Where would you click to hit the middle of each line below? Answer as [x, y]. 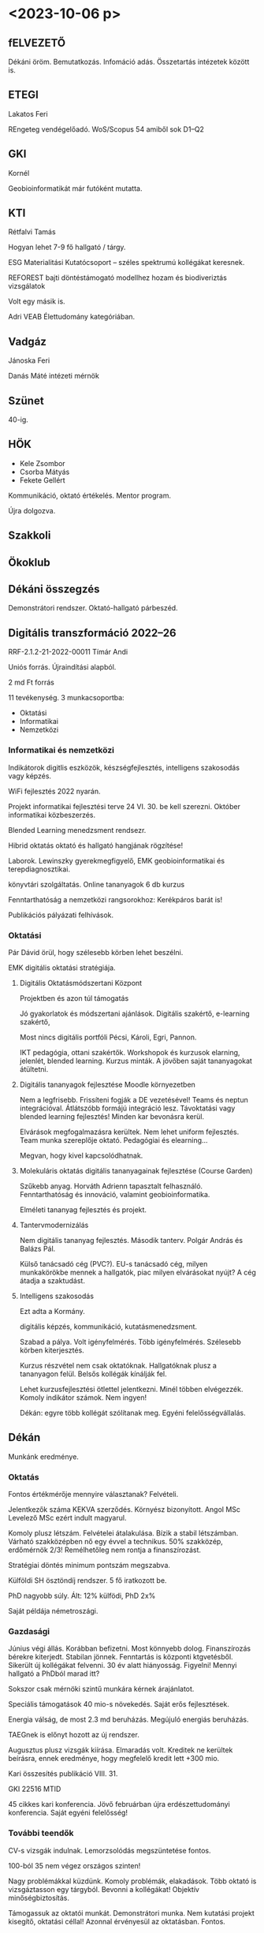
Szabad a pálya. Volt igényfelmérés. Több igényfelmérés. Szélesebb [130, 1342]
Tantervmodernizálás [54, 1225]
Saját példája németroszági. [53, 1610]
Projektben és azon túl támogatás [74, 998]
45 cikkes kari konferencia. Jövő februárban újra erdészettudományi [119, 1804]
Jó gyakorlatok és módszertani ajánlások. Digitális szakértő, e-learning [134, 1013]
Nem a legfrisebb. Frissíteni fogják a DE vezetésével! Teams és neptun [134, 1099]
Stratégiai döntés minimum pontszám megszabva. [89, 1565]
